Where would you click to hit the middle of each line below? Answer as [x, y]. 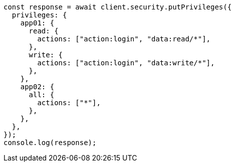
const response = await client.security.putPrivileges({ [118, 7]
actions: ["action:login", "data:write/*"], [126, 63]
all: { [42, 95]
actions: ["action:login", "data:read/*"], [124, 39]
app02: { [37, 87]
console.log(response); [50, 143]
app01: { [37, 23]
